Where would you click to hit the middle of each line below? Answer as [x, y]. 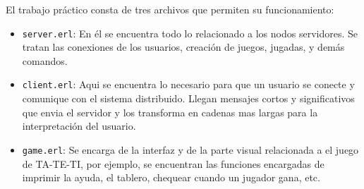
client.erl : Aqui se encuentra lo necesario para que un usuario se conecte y [188, 84]
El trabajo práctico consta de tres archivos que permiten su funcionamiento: [170, 9]
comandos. [45, 60]
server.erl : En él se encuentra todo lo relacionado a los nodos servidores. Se [190, 33]
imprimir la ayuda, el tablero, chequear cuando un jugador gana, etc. [171, 177]
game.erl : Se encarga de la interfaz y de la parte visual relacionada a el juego [190, 149]
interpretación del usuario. [79, 126]
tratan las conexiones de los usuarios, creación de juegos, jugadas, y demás [183, 47]
